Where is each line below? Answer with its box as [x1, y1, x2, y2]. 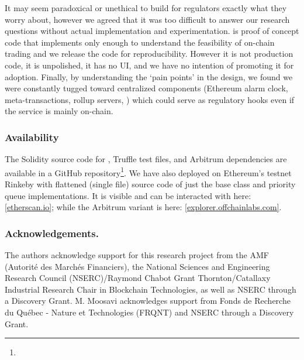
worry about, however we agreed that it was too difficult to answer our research [5, 13, 290, 25]
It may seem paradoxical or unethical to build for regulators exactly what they [5, 2, 287, 13]
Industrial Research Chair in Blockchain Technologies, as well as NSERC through [5, 283, 296, 295]
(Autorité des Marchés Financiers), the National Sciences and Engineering [5, 260, 270, 272]
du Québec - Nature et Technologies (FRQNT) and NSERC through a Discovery [5, 306, 294, 318]
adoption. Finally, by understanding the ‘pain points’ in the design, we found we [5, 70, 293, 83]
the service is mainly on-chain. [5, 105, 113, 117]
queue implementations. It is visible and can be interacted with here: [5, 189, 251, 201]
